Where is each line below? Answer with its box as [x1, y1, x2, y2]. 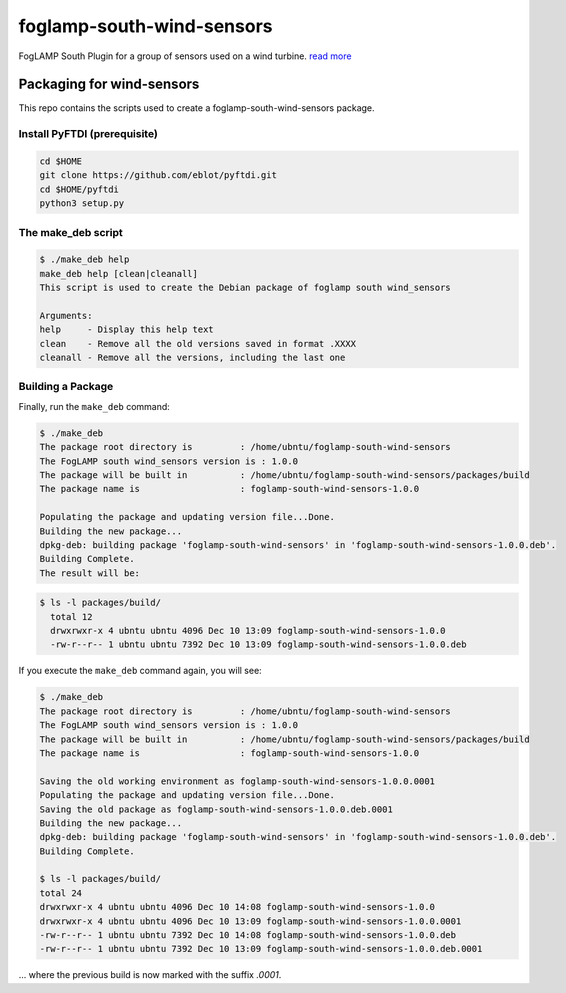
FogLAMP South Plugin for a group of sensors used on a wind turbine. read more [18, 50, 352, 62]
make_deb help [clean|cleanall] [39, 268, 199, 279]
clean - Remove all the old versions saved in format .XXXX [39, 338, 357, 349]
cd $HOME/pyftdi [39, 183, 120, 195]
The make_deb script [18, 225, 124, 239]
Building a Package [18, 380, 114, 394]
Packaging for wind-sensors [18, 76, 200, 93]
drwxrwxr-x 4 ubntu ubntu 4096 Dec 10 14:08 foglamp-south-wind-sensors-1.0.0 [39, 901, 435, 913]
